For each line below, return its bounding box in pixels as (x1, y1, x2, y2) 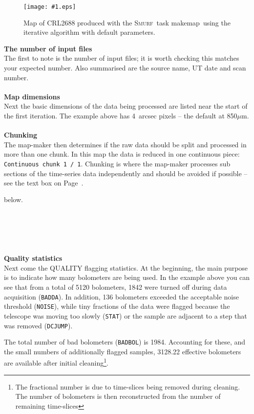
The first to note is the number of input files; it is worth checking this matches (4, 53, 239, 63)
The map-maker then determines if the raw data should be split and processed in (4, 139, 247, 149)
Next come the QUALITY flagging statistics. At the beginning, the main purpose (4, 262, 248, 273)
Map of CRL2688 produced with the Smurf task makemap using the (23, 17, 231, 27)
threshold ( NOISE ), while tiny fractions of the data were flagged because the (4, 301, 230, 311)
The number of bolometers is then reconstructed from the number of (15, 391, 221, 401)
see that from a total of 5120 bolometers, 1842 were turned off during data (4, 281, 227, 292)
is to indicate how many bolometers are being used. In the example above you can (4, 272, 250, 282)
